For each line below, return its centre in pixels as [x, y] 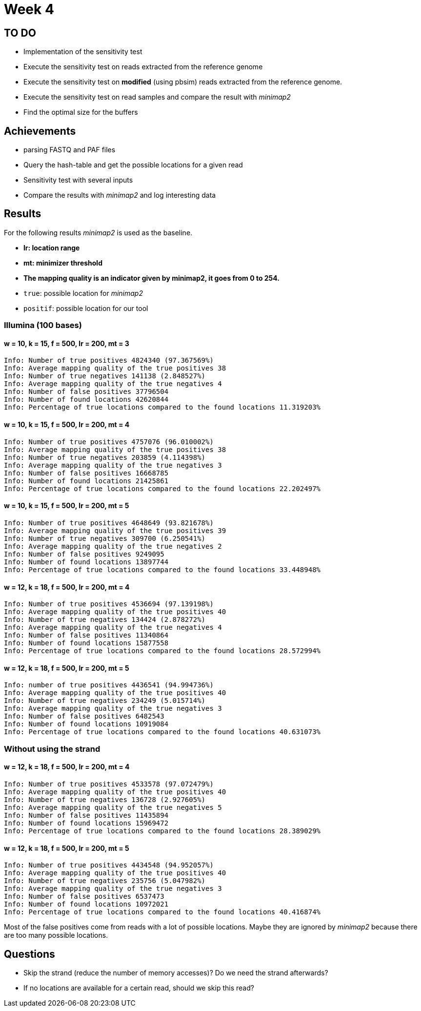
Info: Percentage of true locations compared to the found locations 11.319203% [162, 407]
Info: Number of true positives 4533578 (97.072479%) [109, 784]
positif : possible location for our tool [86, 308]
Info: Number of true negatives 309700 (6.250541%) [105, 538]
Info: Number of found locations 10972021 [86, 904]
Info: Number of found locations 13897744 [86, 562]
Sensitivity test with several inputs [78, 180]
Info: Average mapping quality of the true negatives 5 [113, 807]
